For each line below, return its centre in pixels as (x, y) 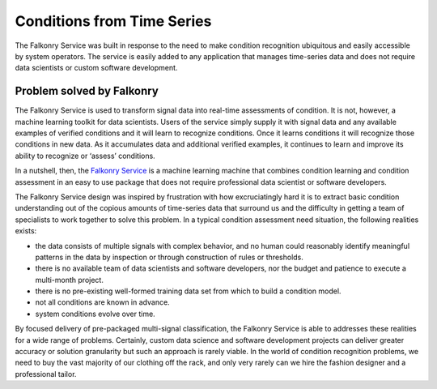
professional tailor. (46, 374)
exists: (26, 231)
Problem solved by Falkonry (87, 91)
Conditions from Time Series (113, 21)
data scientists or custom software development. (96, 68)
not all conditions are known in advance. (102, 302)
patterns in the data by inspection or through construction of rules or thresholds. (169, 257)
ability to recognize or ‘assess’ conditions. (85, 156)
